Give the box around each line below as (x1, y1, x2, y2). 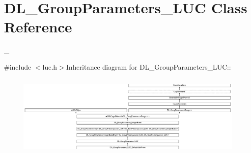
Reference (4, 17, 72, 37)
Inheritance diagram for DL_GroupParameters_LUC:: (66, 61, 231, 72)
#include (4, 61, 31, 72)
